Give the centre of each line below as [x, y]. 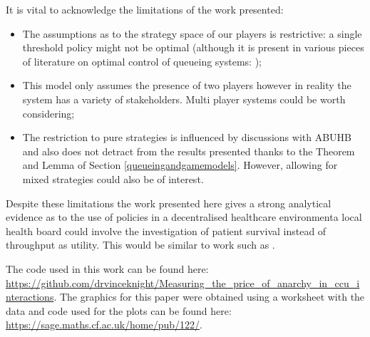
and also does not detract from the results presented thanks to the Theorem [189, 151]
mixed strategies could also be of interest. [113, 178]
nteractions [30, 297]
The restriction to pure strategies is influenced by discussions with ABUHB [187, 137]
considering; [48, 113]
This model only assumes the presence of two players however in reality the [187, 85]
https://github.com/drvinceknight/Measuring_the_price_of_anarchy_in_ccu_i [183, 282]
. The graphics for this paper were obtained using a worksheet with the [209, 297]
